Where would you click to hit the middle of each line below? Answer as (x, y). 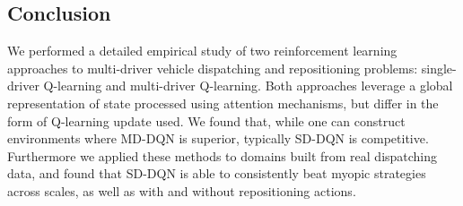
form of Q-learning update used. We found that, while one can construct (206, 120)
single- (439, 68)
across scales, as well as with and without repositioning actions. (182, 190)
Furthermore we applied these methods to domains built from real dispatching (223, 155)
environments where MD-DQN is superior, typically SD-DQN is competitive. (218, 138)
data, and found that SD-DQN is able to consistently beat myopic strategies (217, 173)
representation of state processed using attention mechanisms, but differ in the (223, 103)
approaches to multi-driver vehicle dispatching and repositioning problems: (213, 68)
